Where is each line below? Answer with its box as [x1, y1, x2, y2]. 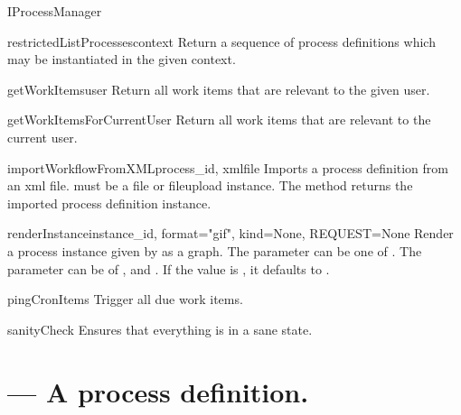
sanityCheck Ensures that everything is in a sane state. [7, 319, 313, 338]
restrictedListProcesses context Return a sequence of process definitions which [7, 32, 436, 51]
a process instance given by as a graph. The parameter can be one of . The [7, 241, 422, 260]
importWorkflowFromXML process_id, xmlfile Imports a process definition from [7, 158, 448, 177]
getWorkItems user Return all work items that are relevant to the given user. [7, 79, 430, 98]
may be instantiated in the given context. [7, 50, 236, 69]
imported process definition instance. [7, 193, 212, 212]
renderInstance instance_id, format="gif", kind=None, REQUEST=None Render [7, 224, 454, 243]
